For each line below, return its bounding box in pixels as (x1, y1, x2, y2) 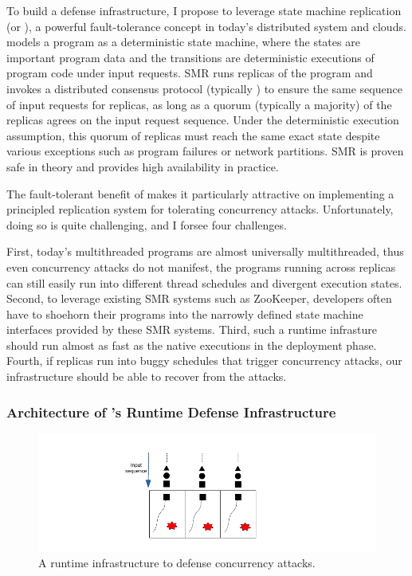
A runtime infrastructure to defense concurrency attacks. (38, 554, 316, 571)
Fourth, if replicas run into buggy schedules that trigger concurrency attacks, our (6, 352, 402, 369)
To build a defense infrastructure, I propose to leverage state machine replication (6, 2, 402, 18)
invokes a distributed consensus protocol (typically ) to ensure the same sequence (6, 80, 402, 96)
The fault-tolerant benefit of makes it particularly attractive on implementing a (6, 185, 394, 202)
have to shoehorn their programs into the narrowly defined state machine (6, 305, 363, 322)
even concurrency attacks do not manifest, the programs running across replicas (6, 258, 396, 275)
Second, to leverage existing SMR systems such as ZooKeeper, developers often (6, 290, 392, 307)
